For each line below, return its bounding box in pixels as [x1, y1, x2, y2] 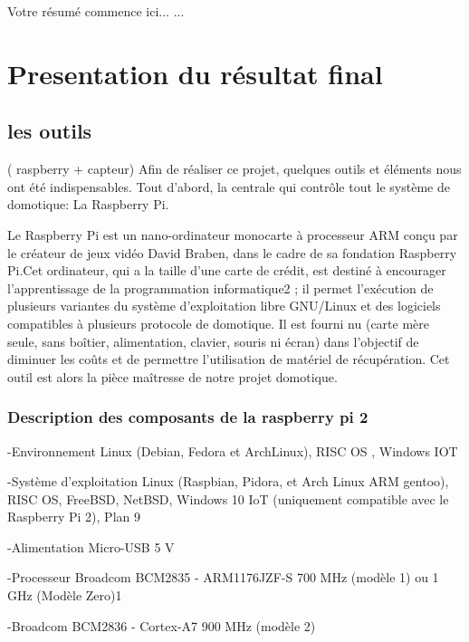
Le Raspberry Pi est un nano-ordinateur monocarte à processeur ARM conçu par [7, 225, 458, 244]
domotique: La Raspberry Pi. [7, 195, 169, 214]
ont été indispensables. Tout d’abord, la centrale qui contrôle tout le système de [7, 177, 450, 196]
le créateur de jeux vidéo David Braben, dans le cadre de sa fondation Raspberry [7, 243, 457, 262]
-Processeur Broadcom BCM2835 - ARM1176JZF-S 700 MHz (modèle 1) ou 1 [7, 568, 439, 587]
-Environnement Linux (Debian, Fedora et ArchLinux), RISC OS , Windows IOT [7, 441, 458, 460]
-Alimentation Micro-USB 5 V [7, 537, 175, 556]
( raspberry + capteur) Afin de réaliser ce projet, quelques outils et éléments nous [7, 159, 462, 178]
